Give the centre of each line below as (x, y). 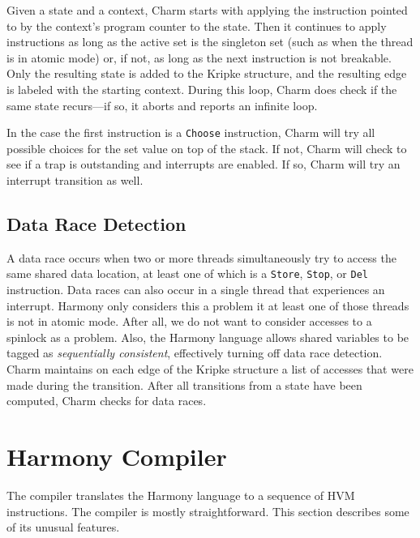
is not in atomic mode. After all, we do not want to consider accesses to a (189, 321)
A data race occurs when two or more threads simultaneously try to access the (201, 257)
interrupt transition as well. (75, 180)
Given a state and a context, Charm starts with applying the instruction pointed (207, 10)
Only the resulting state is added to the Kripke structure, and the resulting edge (207, 73)
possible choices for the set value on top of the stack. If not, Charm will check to (207, 148)
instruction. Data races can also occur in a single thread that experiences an (196, 290)
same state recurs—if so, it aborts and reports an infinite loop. (162, 105)
